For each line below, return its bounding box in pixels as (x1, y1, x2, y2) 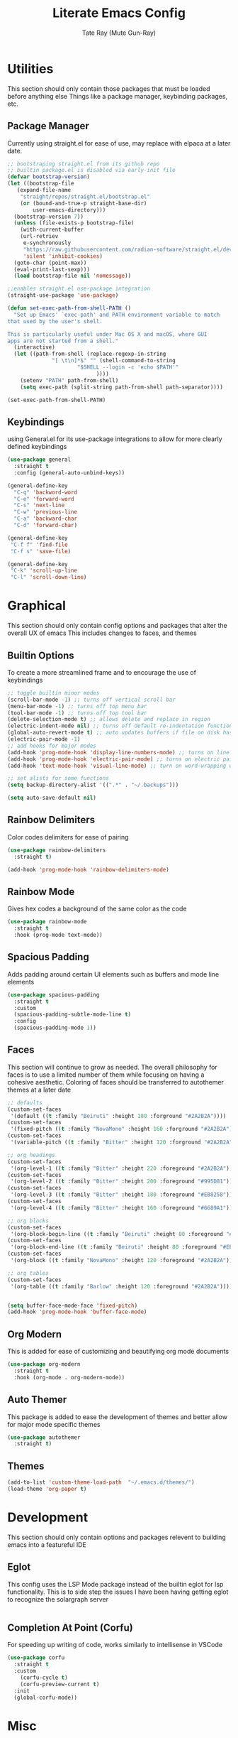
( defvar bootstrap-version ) (7, 173, 91, 180)
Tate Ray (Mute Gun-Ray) (81, 28, 157, 37)
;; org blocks (7, 1217, 50, 1224)
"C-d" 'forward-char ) (13, 522, 78, 529)
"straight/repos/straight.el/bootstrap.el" (20, 193, 151, 200)
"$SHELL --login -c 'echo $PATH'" (76, 364, 179, 371)
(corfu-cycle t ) (20, 1674, 69, 1681)
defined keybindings (7, 442, 67, 451)
